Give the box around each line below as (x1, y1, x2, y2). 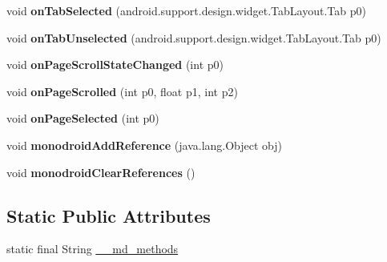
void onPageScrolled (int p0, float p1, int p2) (6, 83, 238, 99)
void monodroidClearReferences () (6, 163, 196, 180)
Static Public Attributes (6, 203, 211, 228)
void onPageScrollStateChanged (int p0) (6, 56, 224, 73)
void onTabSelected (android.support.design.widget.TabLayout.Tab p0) (6, 2, 366, 18)
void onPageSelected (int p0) (6, 110, 159, 127)
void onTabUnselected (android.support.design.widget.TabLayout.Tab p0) (6, 29, 381, 46)
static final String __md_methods (6, 240, 179, 257)
